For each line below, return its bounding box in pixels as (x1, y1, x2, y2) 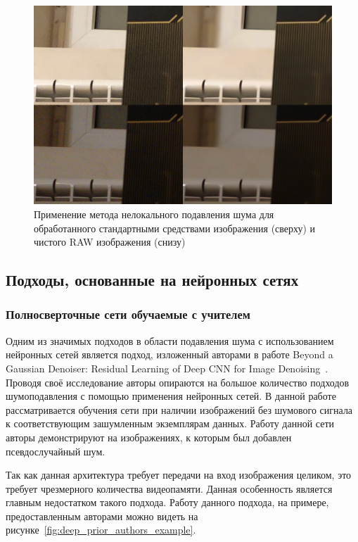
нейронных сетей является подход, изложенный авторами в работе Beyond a (6, 347, 333, 362)
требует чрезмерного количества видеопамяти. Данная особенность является (6, 481, 333, 496)
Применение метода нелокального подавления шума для (34, 206, 274, 221)
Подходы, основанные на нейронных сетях (6, 269, 299, 291)
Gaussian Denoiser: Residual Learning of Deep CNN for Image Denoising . (6, 360, 328, 375)
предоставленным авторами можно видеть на (6, 508, 198, 523)
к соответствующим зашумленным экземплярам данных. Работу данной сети (6, 416, 335, 431)
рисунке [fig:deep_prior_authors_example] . (6, 522, 196, 537)
